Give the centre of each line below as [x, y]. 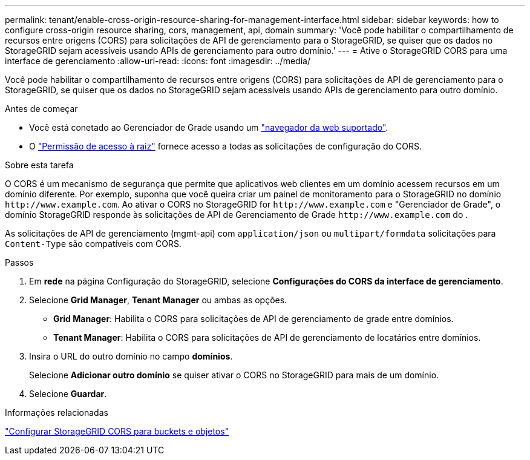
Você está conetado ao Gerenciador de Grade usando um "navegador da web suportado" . [209, 127]
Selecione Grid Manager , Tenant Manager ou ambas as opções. [158, 300]
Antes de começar [41, 109]
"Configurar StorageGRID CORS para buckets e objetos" [117, 431]
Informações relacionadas [57, 412]
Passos [19, 262]
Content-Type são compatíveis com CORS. [93, 244]
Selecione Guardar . [68, 394]
